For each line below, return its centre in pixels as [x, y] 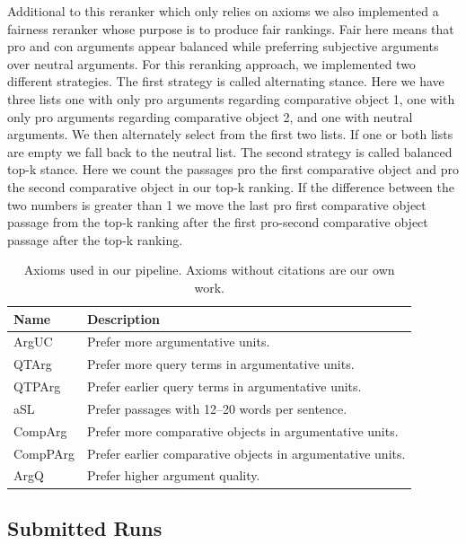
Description [123, 318]
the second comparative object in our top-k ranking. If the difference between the [231, 186]
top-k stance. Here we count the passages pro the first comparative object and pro [233, 169]
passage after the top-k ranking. [95, 239]
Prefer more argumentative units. [178, 342]
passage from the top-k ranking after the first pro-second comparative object [218, 222]
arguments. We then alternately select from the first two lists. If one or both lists [230, 134]
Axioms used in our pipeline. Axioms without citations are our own [209, 270]
